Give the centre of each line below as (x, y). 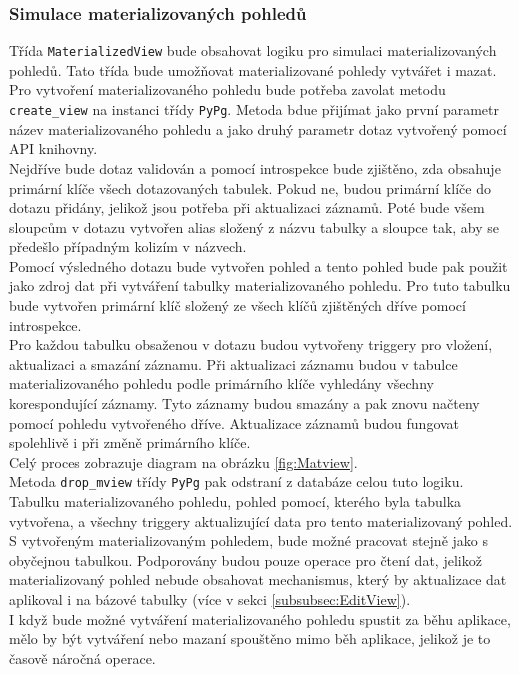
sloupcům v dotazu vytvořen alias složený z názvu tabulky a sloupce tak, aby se (254, 226)
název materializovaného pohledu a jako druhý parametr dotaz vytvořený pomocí (258, 128)
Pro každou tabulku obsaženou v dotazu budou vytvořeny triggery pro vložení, (251, 344)
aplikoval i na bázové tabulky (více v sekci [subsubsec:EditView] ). (210, 599)
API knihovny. (53, 148)
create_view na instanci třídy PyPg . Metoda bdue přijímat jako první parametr (254, 109)
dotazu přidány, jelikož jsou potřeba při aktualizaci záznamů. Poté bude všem (247, 207)
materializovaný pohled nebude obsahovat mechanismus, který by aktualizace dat (258, 579)
